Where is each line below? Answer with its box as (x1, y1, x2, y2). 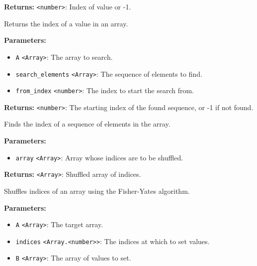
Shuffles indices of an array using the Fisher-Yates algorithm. (4, 185, 190, 196)
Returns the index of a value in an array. (4, 18, 128, 28)
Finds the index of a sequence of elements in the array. (4, 119, 171, 129)
